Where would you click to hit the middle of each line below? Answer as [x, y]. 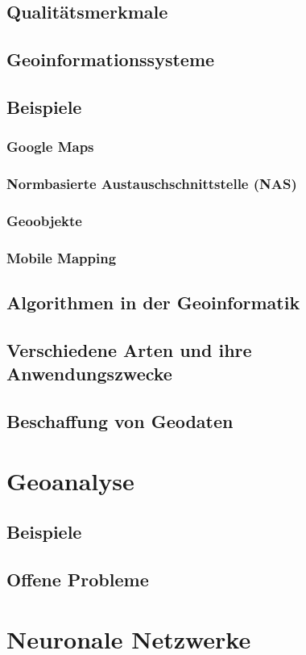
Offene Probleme [78, 579]
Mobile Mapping [62, 257]
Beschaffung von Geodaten [120, 421]
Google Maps [50, 147]
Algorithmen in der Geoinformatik [153, 302]
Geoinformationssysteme [111, 59]
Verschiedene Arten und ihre [129, 349]
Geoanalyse [70, 480]
